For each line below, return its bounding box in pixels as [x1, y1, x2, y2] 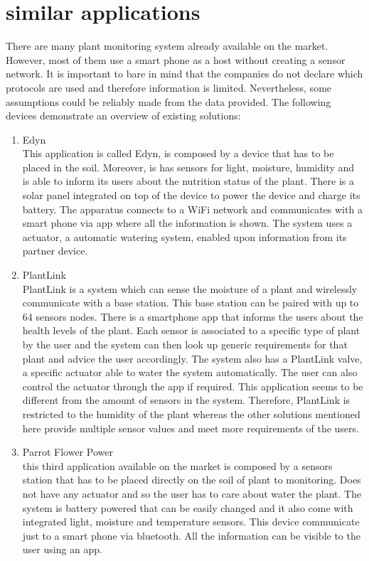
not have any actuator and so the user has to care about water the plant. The [22, 486, 362, 501]
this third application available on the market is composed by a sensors [22, 458, 333, 473]
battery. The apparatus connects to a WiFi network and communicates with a [22, 201, 363, 216]
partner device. [22, 243, 88, 258]
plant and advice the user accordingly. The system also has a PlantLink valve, [22, 351, 363, 365]
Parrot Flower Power [22, 444, 113, 459]
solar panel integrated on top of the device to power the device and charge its [22, 188, 360, 203]
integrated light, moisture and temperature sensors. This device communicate [22, 514, 360, 529]
